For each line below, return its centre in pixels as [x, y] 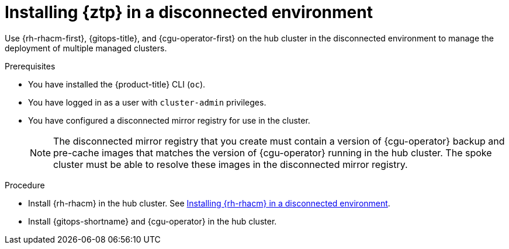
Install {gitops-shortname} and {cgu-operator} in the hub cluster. [153, 221]
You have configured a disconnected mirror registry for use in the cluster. [169, 120]
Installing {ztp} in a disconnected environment [189, 12]
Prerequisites [30, 66]
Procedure [25, 185]
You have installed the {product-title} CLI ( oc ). [117, 84]
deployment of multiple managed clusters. [86, 48]
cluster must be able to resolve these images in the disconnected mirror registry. [231, 164]
